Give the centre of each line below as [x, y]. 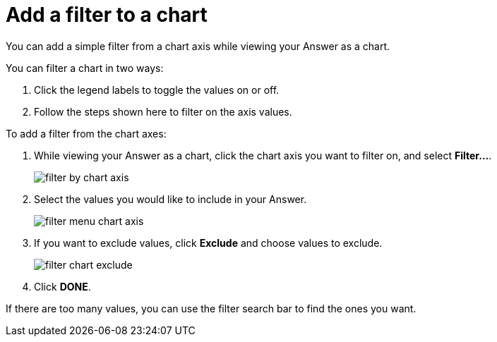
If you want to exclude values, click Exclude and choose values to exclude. [208, 243]
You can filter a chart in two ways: [85, 68]
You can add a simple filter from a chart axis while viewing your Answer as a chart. [198, 46]
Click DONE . [62, 286]
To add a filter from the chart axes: [86, 133]
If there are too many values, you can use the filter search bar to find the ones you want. [211, 308]
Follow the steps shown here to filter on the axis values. [163, 111]
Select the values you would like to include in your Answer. [170, 199]
